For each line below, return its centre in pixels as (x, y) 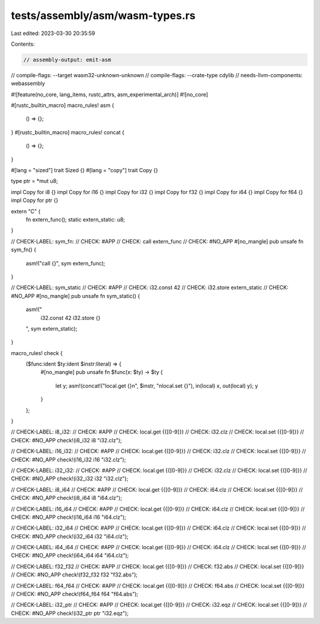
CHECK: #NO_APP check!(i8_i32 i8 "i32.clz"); (66, 440)
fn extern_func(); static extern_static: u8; (76, 219)
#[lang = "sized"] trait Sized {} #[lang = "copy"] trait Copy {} (84, 170)
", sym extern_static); (52, 328)
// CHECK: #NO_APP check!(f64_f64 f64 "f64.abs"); (75, 594)
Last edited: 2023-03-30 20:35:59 (53, 33)
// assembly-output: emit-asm (67, 60)
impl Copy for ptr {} (35, 200)
